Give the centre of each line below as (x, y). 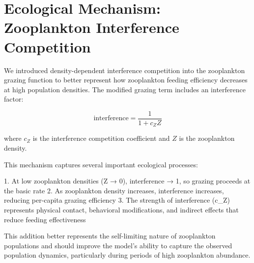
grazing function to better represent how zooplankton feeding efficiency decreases (126, 80)
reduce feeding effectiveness (45, 219)
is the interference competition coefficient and (101, 138)
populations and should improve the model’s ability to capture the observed (118, 245)
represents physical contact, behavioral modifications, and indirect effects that (121, 209)
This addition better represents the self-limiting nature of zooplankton (110, 236)
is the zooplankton (207, 138)
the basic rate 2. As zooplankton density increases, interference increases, (114, 190)
